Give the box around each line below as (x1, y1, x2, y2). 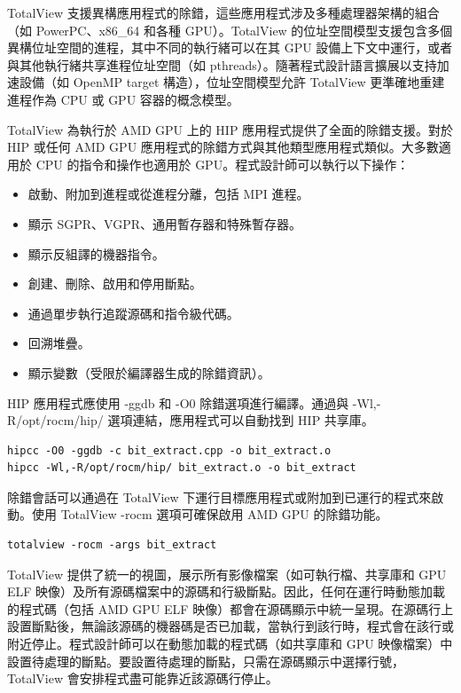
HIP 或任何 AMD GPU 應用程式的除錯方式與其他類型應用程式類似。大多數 (7, 138, 439, 156)
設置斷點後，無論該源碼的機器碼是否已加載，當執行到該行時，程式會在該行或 (7, 617, 454, 635)
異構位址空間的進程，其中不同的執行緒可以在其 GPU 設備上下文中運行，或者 (7, 38, 453, 57)
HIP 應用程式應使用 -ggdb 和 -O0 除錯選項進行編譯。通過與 (7, 393, 349, 412)
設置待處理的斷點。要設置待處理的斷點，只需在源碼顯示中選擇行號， (7, 651, 404, 670)
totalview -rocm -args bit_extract (7, 539, 217, 552)
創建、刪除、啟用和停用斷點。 (27, 274, 202, 293)
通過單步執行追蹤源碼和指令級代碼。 (27, 303, 239, 322)
